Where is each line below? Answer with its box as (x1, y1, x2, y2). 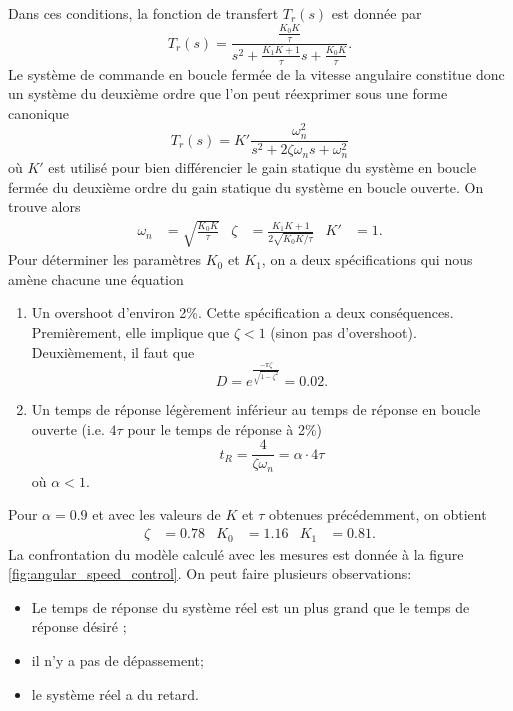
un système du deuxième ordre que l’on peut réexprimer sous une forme (8, 83, 448, 104)
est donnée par (331, 3, 422, 23)
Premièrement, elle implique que (31, 322, 230, 343)
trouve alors (8, 196, 81, 217)
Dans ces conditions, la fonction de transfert (8, 3, 279, 23)
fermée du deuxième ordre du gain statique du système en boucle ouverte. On (8, 176, 484, 197)
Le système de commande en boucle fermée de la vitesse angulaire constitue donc (8, 63, 505, 84)
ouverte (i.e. (31, 418, 105, 439)
